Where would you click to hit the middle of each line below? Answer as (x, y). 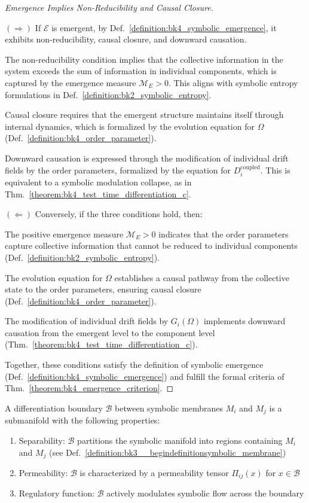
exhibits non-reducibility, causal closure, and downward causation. (126, 39)
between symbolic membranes (169, 408)
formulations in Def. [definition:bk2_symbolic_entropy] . (108, 94)
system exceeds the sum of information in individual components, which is (141, 71)
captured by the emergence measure (71, 82)
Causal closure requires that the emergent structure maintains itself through (144, 115)
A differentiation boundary (54, 408)
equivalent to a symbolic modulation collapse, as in (98, 182)
